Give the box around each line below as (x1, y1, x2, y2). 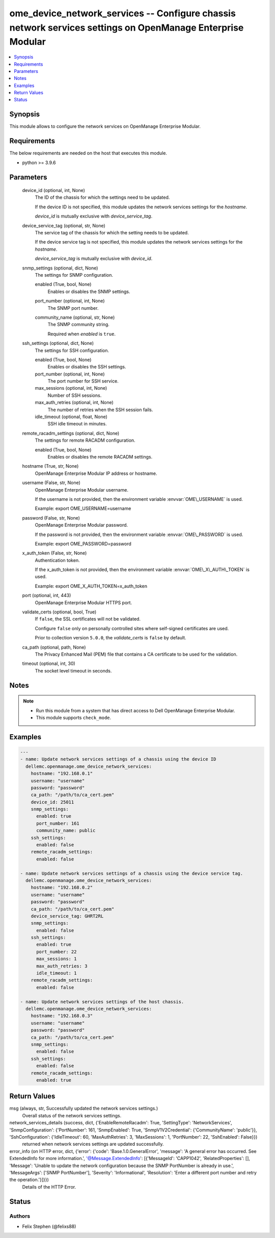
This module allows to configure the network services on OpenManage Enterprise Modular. (9, 123, 201, 129)
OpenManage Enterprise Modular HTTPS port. (35, 599, 132, 606)
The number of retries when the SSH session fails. (47, 407, 153, 413)
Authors (9, 1213, 31, 1220)
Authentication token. (35, 557, 80, 563)
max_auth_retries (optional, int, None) (35, 399, 114, 406)
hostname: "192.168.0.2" (31, 884, 93, 891)
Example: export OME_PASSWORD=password (35, 541, 132, 547)
